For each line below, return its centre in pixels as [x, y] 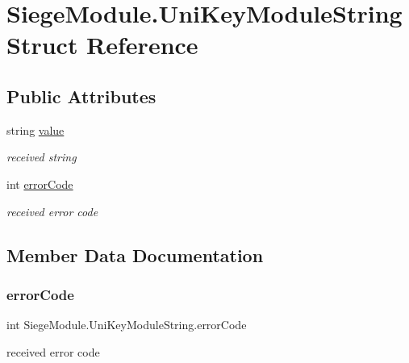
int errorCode [40, 184]
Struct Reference [102, 45]
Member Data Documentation [135, 255]
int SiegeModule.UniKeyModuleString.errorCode [127, 325]
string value [35, 129]
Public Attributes [81, 96]
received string [42, 157]
